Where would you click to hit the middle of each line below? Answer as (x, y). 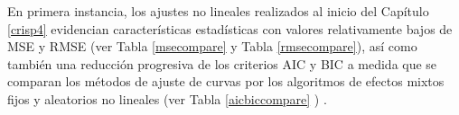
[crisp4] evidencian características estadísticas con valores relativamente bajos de (230, 28)
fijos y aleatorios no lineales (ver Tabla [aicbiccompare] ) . (167, 98)
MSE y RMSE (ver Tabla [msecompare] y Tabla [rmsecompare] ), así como (212, 46)
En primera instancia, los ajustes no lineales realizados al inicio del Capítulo (218, 11)
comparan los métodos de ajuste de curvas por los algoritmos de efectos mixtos (226, 81)
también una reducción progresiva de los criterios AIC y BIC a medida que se (222, 63)
